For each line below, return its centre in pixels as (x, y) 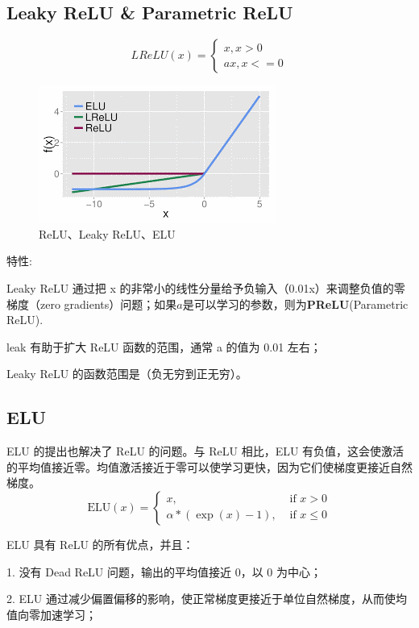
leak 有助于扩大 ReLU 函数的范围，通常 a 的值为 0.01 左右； (164, 346)
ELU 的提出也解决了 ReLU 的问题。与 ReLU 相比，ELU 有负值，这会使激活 (205, 451)
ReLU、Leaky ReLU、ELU (107, 233)
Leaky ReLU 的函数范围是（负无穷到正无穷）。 (127, 374)
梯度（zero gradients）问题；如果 (92, 304)
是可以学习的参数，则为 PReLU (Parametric (295, 304)
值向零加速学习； (52, 614)
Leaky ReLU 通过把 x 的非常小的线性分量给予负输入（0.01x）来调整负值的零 (206, 287)
